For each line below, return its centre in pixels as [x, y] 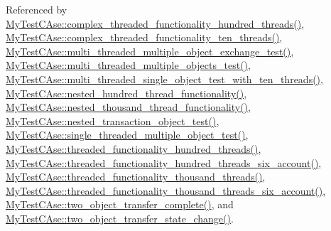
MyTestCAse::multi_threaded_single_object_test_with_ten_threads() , [164, 79]
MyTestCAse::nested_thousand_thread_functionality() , [128, 107]
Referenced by [37, 9]
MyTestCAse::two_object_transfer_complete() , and [120, 204]
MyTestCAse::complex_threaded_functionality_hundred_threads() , [155, 23]
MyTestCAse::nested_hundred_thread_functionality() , [126, 93]
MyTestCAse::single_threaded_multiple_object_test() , [127, 135]
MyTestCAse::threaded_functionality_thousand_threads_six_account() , [166, 190]
